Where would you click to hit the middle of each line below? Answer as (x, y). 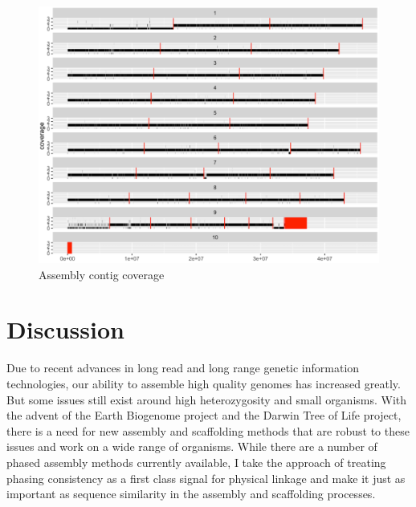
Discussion (65, 329)
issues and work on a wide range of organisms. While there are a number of (192, 446)
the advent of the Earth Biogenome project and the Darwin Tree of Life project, (204, 415)
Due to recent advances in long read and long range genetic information (183, 368)
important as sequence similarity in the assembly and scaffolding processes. (191, 494)
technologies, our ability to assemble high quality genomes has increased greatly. (204, 383)
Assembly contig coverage (102, 274)
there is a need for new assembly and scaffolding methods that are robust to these (208, 430)
